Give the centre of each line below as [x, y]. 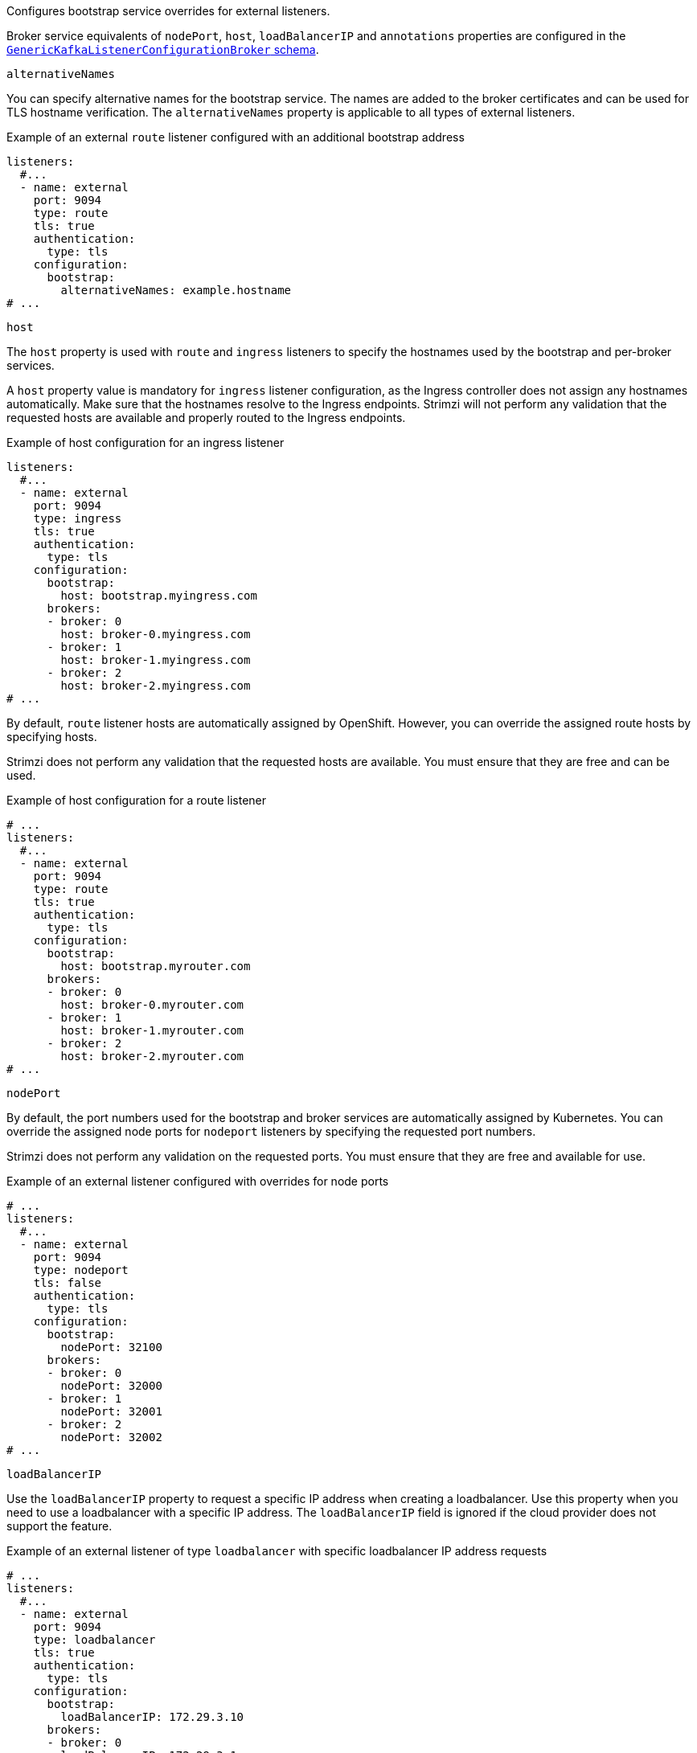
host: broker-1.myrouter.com [152, 1030]
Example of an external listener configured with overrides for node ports [198, 1181]
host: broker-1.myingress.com [156, 660]
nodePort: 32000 [111, 1386]
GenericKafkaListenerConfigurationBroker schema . [163, 49]
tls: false [68, 1283]
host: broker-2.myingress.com [156, 686]
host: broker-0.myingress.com [156, 634]
